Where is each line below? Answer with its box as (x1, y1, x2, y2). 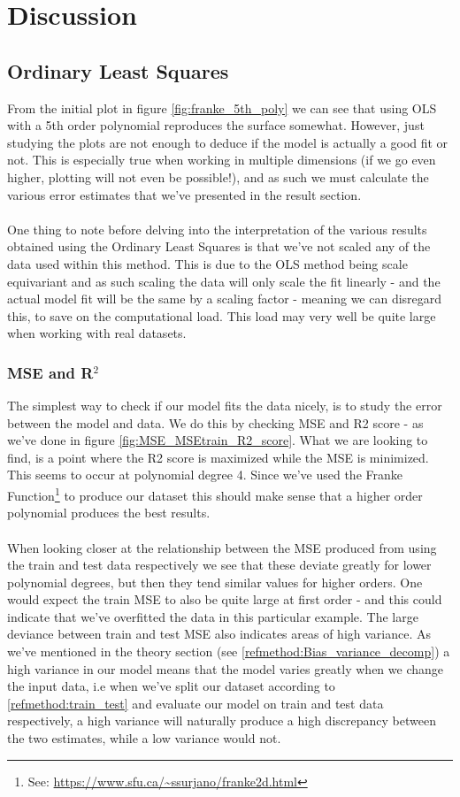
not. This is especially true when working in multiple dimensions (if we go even (7, 150, 436, 169)
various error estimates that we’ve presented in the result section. (7, 185, 362, 203)
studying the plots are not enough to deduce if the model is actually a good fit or (7, 133, 448, 151)
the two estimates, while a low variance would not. (7, 729, 281, 747)
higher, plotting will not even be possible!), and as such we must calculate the (7, 167, 429, 186)
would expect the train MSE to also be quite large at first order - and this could (7, 590, 442, 609)
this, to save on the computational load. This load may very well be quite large (7, 306, 436, 325)
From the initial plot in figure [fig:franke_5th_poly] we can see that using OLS (7, 98, 437, 117)
